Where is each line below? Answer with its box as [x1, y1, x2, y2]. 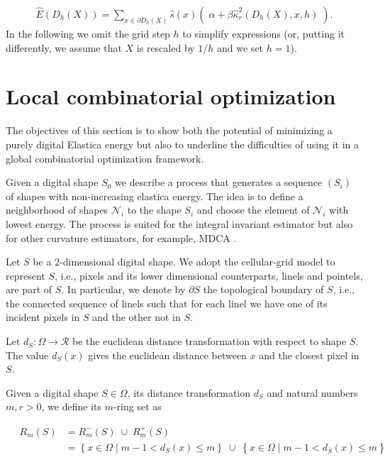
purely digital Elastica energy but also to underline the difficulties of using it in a [6, 136, 360, 151]
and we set [217, 40, 264, 55]
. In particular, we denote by [61, 282, 186, 297]
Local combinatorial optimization [6, 82, 336, 111]
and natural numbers [267, 385, 358, 400]
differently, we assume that [6, 40, 122, 55]
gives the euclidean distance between [88, 347, 247, 362]
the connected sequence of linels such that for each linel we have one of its [6, 295, 328, 310]
